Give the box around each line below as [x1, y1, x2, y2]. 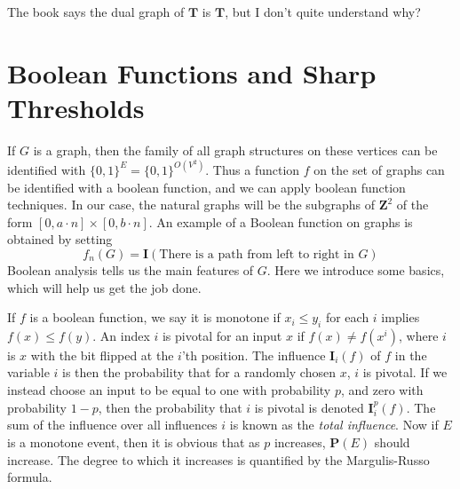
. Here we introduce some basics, [266, 260, 445, 279]
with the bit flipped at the [30, 345, 174, 364]
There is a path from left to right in [159, 248, 354, 261]
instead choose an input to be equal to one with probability [7, 381, 331, 399]
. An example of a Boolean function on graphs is [148, 212, 413, 231]
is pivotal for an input [162, 326, 282, 344]
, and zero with [340, 381, 424, 399]
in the [394, 345, 427, 364]
